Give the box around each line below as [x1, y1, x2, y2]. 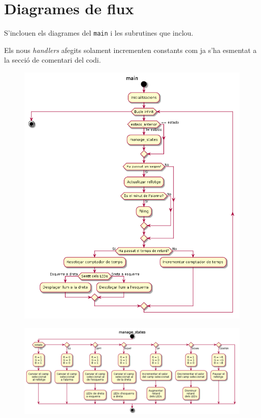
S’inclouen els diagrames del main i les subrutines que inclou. [4, 27, 193, 38]
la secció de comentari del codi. [4, 54, 101, 65]
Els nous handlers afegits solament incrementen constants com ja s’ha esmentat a [4, 44, 257, 55]
